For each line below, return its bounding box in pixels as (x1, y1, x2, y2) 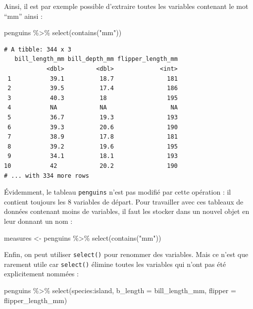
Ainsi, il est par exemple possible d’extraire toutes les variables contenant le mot (4, 1, 249, 11)
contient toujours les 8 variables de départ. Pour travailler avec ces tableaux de (4, 196, 244, 206)
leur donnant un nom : (4, 215, 73, 226)
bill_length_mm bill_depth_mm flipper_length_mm (14, 55, 178, 63)
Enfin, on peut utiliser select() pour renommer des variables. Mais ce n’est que (4, 249, 249, 259)
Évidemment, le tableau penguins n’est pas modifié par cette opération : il (4, 187, 231, 197)
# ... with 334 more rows (4, 172, 89, 179)
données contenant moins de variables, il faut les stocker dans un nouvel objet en (4, 206, 250, 216)
